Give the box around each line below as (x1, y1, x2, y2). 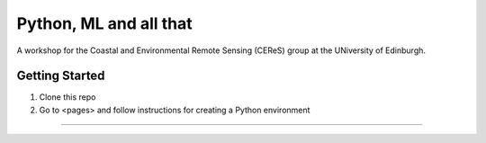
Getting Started (16, 68, 105, 84)
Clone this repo (39, 92, 96, 103)
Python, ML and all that (16, 13, 193, 33)
